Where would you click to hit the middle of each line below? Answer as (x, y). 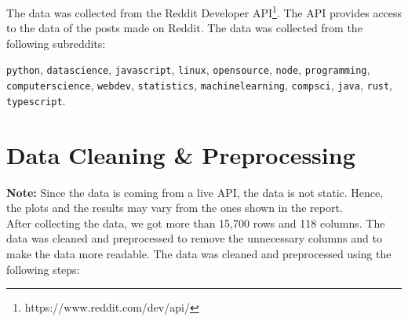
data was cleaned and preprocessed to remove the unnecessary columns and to (194, 238)
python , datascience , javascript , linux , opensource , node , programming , (188, 69)
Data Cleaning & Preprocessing (181, 154)
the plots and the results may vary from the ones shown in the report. (175, 208)
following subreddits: (56, 43)
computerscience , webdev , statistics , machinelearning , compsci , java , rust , (200, 85)
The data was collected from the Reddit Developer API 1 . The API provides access (204, 11)
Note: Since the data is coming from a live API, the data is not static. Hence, (195, 192)
